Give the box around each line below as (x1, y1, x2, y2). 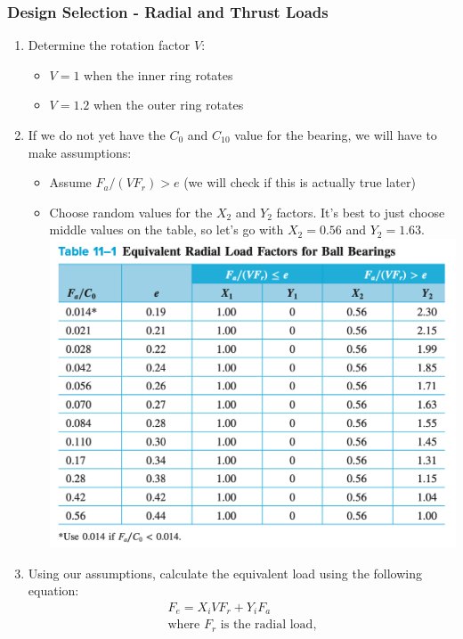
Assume (49, 173, 92, 192)
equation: (28, 581, 79, 600)
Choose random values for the (49, 202, 213, 221)
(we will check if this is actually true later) (183, 173, 416, 192)
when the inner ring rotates (84, 65, 233, 84)
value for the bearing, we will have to (234, 126, 437, 143)
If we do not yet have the (28, 126, 166, 143)
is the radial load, (220, 619, 317, 632)
